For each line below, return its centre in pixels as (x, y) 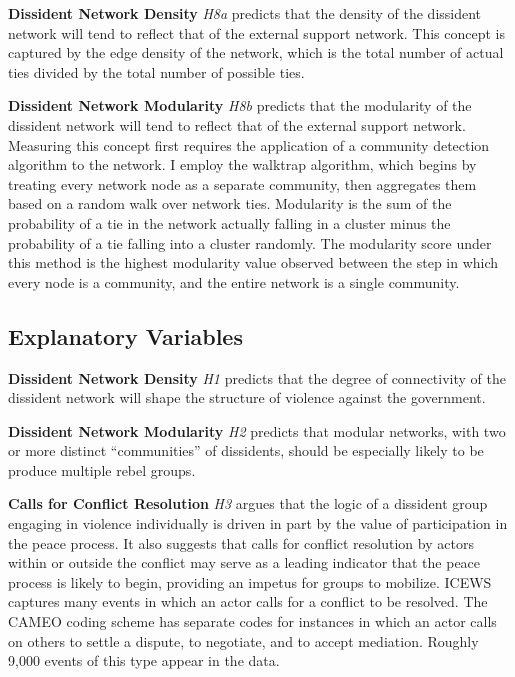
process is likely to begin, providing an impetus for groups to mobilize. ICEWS (250, 581)
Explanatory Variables (125, 335)
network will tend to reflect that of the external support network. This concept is (257, 32)
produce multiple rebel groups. (102, 469)
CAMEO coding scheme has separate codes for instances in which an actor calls (252, 621)
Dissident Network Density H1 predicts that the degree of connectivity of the (257, 377)
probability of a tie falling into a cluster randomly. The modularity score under (250, 242)
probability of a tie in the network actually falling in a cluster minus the (229, 222)
